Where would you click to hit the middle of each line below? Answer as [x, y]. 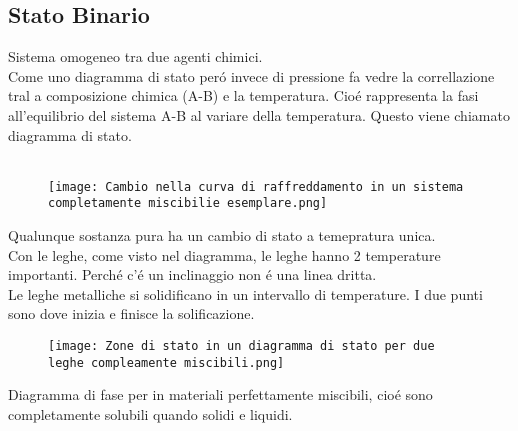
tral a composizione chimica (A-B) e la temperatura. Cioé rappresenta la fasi [243, 95]
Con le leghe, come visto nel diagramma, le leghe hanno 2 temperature [224, 254]
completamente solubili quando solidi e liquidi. [150, 413]
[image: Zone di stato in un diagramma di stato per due [241, 346]
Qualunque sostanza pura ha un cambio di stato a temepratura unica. [222, 235]
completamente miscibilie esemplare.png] [188, 203]
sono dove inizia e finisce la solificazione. [131, 313]
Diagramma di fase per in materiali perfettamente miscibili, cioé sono [220, 394]
